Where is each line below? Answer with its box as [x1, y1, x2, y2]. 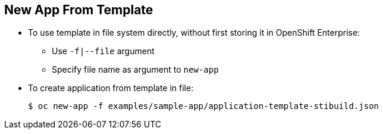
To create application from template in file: [28, 83, 194, 94]
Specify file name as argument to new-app [52, 64, 219, 75]
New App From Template [4, 2, 153, 17]
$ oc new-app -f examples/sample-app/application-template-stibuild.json [28, 101, 379, 111]
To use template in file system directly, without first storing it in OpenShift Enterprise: [28, 27, 360, 38]
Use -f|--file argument [52, 46, 155, 57]
